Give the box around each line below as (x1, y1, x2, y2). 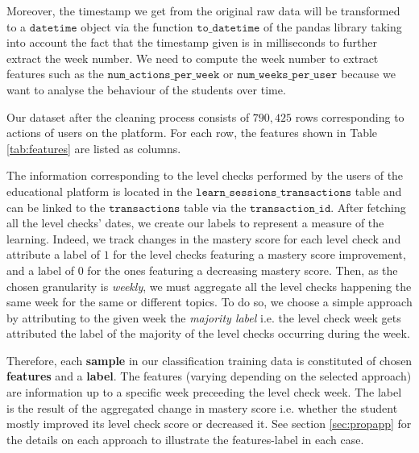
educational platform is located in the (6, 182, 193, 199)
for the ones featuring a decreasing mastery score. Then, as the (87, 261, 398, 278)
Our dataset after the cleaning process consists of (6, 108, 250, 125)
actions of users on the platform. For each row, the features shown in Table (6, 124, 378, 141)
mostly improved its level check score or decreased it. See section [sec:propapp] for (6, 415, 412, 432)
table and (355, 182, 402, 199)
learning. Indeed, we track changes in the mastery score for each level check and (6, 230, 401, 247)
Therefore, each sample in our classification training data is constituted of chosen (6, 351, 413, 368)
